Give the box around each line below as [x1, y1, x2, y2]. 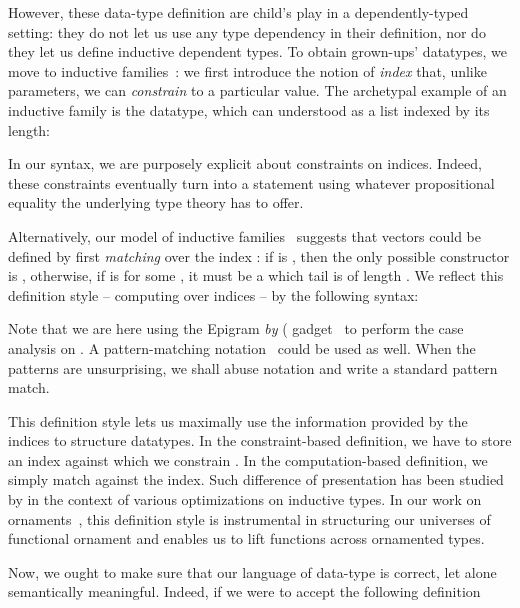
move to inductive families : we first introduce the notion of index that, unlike [8, 60, 487, 81]
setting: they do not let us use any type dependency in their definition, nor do [8, 21, 486, 42]
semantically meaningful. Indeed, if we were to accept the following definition [8, 581, 481, 602]
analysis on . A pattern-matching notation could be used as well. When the [8, 337, 476, 358]
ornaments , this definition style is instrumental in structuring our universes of [8, 508, 491, 529]
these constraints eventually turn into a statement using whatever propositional [8, 172, 495, 193]
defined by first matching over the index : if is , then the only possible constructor [8, 245, 510, 266]
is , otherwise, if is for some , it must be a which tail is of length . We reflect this [8, 265, 504, 286]
